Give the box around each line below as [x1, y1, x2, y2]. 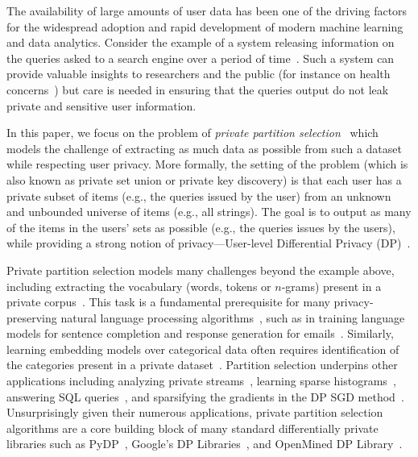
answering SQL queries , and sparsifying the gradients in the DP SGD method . [6, 388, 404, 405]
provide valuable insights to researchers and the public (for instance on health [6, 65, 391, 82]
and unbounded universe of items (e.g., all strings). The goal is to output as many [6, 203, 412, 220]
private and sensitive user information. [6, 97, 197, 114]
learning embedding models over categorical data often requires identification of [6, 340, 399, 357]
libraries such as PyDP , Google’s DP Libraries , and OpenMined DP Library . [6, 435, 403, 452]
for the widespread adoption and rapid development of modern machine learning [6, 18, 404, 35]
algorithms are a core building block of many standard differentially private [6, 419, 379, 436]
